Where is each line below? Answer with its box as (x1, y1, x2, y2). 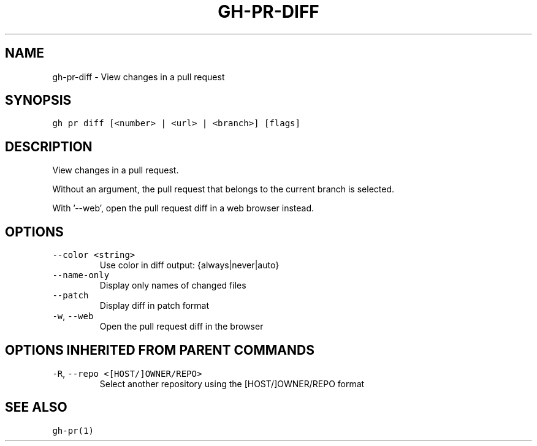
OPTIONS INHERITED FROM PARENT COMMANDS (5, 342, 314, 358)
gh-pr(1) (52, 425, 94, 436)
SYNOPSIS (5, 93, 72, 108)
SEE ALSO (5, 399, 67, 415)
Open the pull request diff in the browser (99, 321, 264, 332)
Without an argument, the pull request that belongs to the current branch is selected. (52, 184, 395, 195)
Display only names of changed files (99, 280, 246, 291)
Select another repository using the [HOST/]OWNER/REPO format (99, 378, 365, 389)
